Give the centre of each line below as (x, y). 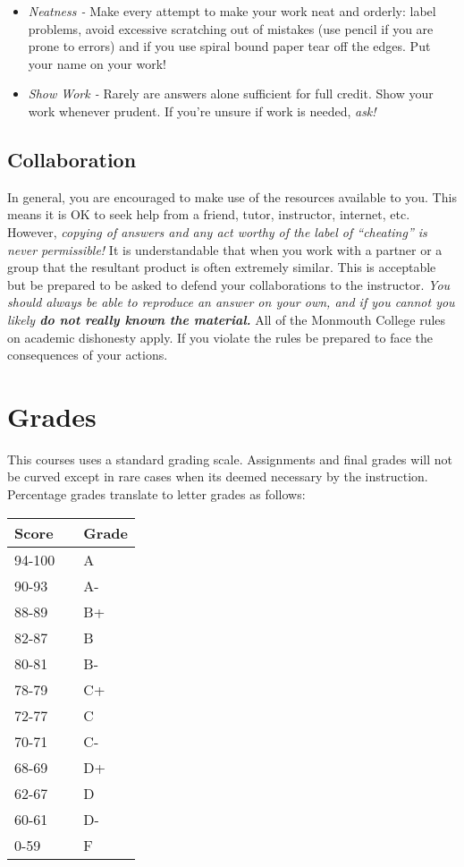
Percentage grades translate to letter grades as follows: (156, 494)
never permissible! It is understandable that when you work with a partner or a (225, 249)
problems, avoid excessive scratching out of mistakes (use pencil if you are (231, 28)
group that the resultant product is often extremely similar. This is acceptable (222, 267)
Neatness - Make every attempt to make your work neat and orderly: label (232, 11)
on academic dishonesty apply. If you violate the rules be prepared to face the (220, 337)
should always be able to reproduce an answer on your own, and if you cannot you (231, 302)
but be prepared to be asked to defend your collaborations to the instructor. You (229, 284)
